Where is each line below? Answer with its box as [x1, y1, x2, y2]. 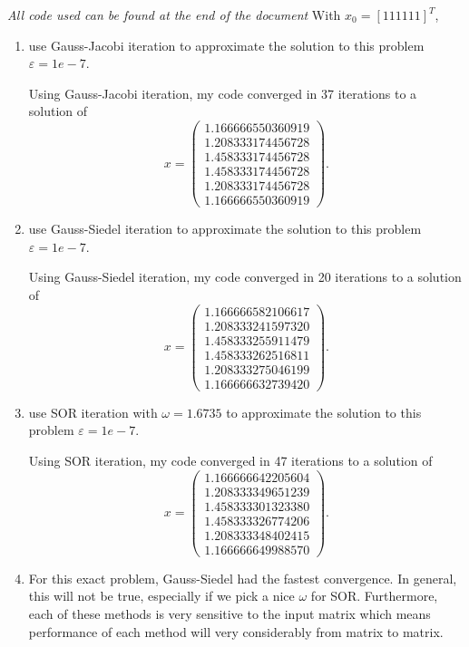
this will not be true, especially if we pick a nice [28, 586, 295, 605]
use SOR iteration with [28, 402, 158, 421]
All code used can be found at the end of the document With [7, 5, 341, 24]
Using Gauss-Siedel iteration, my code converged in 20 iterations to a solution [28, 267, 462, 286]
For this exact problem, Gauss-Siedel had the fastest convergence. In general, [28, 568, 457, 587]
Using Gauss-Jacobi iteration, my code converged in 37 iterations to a [28, 83, 417, 102]
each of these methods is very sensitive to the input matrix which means [28, 604, 431, 623]
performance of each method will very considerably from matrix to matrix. [28, 622, 444, 641]
